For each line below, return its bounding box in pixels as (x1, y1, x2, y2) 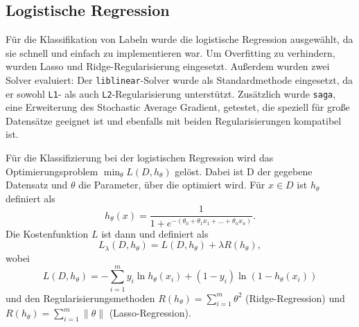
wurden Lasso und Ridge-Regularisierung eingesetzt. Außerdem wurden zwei (6, 59, 330, 73)
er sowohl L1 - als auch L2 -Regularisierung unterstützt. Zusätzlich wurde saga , (6, 86, 336, 100)
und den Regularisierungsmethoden (6, 290, 155, 305)
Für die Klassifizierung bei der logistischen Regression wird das (6, 150, 274, 165)
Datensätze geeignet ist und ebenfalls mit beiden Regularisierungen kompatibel (6, 113, 342, 127)
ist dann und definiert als (101, 226, 209, 240)
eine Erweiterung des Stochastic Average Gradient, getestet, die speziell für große (6, 100, 350, 114)
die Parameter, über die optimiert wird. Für (78, 177, 265, 192)
